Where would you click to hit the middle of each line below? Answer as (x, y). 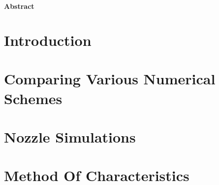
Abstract (19, 6)
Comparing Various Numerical (110, 79)
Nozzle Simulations (70, 136)
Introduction (48, 40)
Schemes (33, 98)
